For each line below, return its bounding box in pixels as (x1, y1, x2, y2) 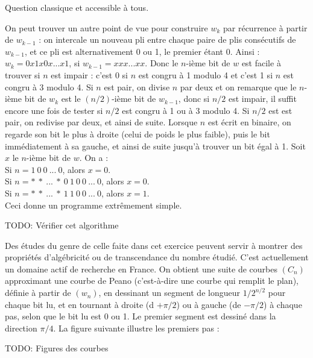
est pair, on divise (104, 80, 170, 93)
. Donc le (145, 57, 179, 69)
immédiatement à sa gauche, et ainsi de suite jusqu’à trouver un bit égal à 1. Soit (5, 139, 306, 152)
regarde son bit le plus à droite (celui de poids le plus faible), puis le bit (5, 127, 270, 140)
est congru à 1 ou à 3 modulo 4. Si (122, 104, 250, 116)
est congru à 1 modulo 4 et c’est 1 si (138, 68, 273, 81)
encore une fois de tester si (5, 104, 103, 116)
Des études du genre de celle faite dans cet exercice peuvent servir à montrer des (5, 239, 303, 251)
